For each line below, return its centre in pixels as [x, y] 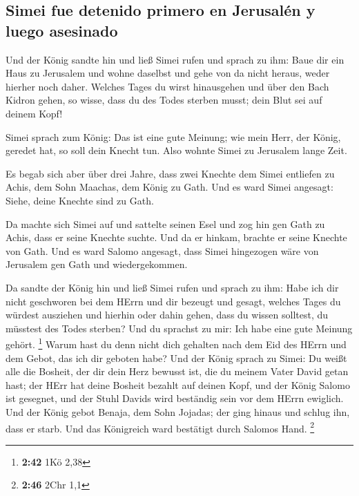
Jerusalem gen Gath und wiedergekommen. [97, 264]
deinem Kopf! [34, 113]
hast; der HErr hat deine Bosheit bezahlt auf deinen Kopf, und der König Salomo [178, 384]
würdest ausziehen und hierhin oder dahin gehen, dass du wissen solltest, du [167, 315]
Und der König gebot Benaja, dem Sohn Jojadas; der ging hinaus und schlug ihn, [178, 411]
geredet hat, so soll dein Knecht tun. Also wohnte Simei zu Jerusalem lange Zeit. [176, 150]
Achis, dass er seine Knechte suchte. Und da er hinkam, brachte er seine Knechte [176, 237]
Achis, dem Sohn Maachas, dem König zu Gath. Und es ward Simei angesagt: [169, 187]
